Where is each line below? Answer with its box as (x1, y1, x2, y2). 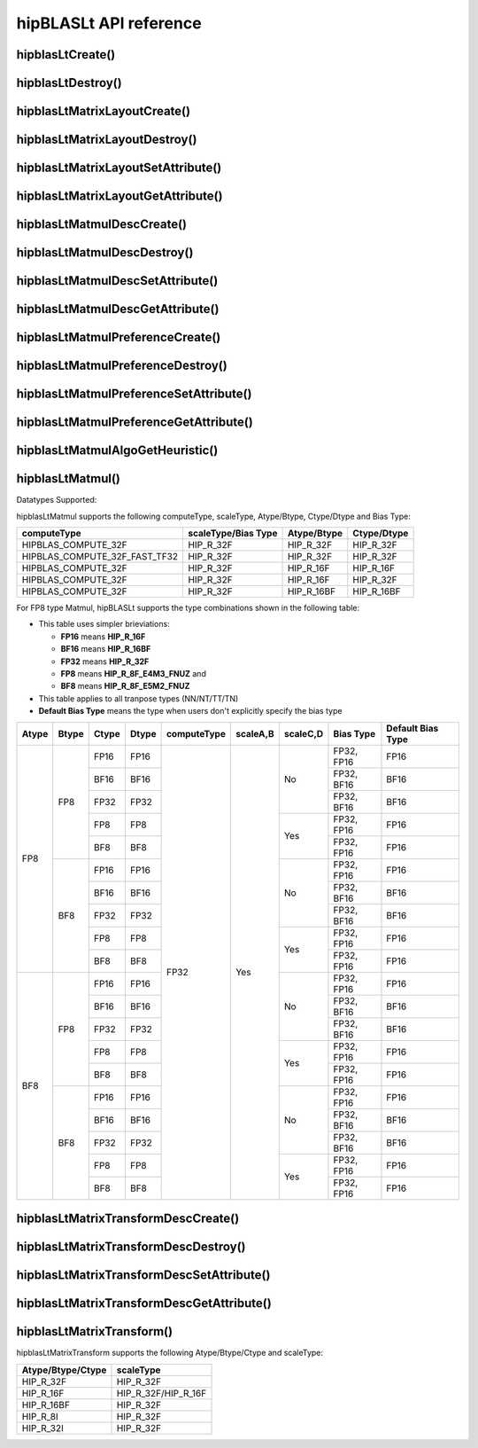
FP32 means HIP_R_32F (60, 656, 150, 667)
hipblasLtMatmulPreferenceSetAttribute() (16, 387, 252, 402)
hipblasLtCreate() (16, 47, 116, 62)
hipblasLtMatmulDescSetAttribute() (16, 273, 219, 288)
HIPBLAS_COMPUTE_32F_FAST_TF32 (21, 551, 179, 563)
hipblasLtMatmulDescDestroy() (16, 245, 194, 261)
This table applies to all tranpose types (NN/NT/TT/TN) (38, 693, 239, 704)
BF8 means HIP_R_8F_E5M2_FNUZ (60, 681, 190, 692)
